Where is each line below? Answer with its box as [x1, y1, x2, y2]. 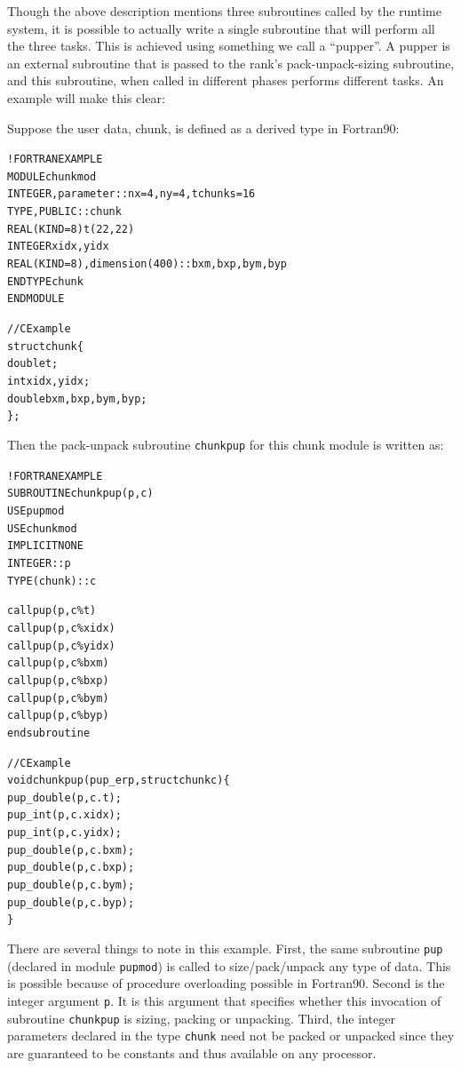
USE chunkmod [7, 522, 77, 535]
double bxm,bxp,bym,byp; [7, 392, 147, 405]
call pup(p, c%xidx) [7, 621, 115, 634]
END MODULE [7, 292, 65, 306]
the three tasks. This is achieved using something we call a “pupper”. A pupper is [7, 36, 450, 55]
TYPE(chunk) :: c [7, 574, 97, 587]
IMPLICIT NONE [7, 539, 83, 553]
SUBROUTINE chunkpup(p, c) [7, 487, 154, 500]
